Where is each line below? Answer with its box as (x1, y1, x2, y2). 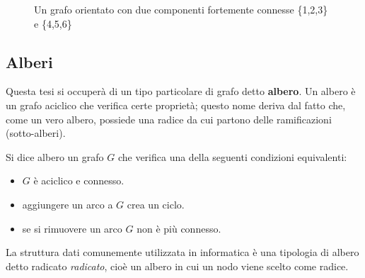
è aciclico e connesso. (33, 173, 124, 188)
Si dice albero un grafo (6, 149, 104, 164)
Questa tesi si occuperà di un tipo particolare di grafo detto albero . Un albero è (6, 84, 356, 99)
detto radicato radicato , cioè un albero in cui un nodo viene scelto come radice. (6, 258, 349, 273)
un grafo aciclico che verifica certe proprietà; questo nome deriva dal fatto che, (6, 97, 346, 112)
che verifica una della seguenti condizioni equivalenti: (117, 149, 347, 164)
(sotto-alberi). (6, 126, 66, 140)
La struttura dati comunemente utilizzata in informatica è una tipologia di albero (6, 245, 359, 260)
